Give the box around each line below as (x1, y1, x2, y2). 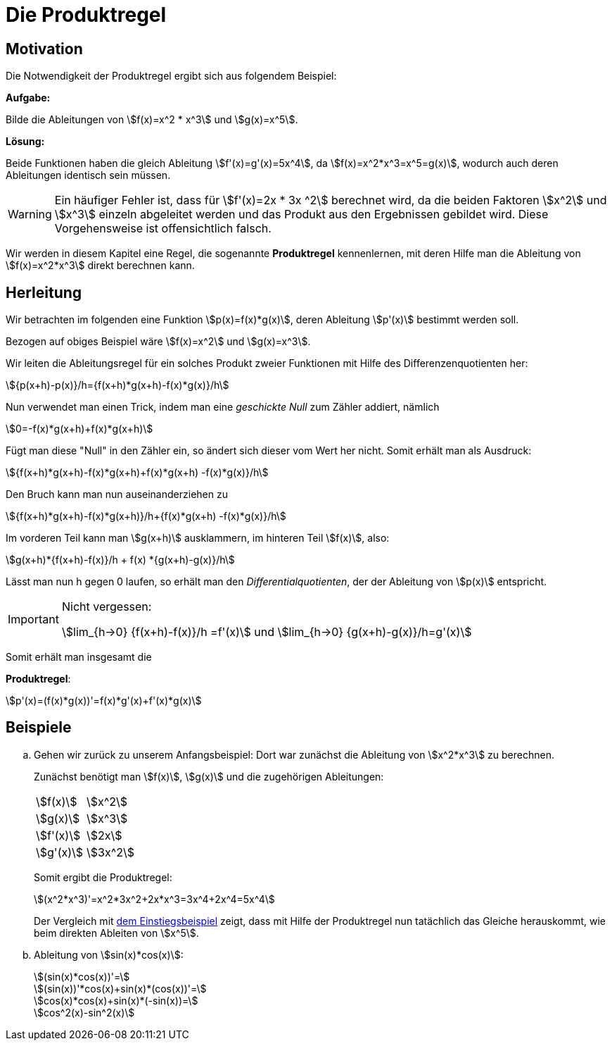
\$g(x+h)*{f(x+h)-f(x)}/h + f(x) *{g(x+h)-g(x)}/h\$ (6, 554, 235, 566)
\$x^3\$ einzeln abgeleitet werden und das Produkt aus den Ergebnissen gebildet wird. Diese (54, 207, 549, 222)
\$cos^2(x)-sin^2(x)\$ (34, 1006, 135, 1019)
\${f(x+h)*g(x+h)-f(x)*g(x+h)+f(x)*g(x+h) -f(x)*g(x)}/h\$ (6, 466, 269, 479)
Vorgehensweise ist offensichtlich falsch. (54, 221, 272, 236)
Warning (8, 207, 52, 222)
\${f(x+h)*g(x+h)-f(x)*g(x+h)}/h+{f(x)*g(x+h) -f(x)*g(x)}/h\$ (6, 510, 286, 523)
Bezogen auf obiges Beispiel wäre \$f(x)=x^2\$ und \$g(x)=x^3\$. (6, 335, 311, 348)
